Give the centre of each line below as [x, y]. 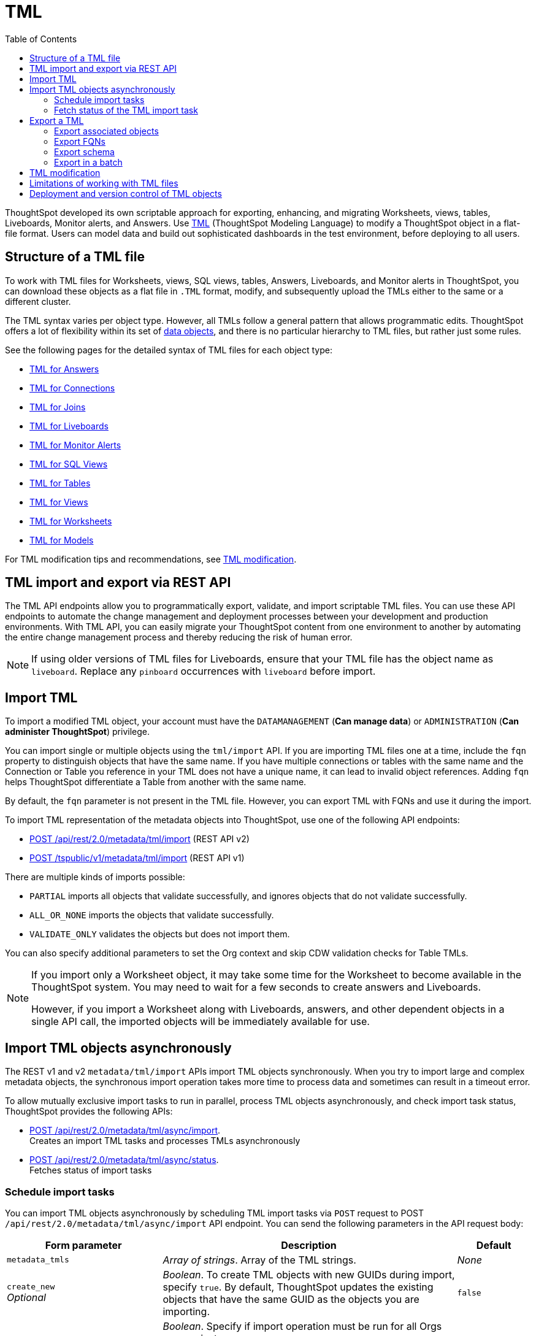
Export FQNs [80, 141]
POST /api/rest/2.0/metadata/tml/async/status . [124, 1160]
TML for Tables [60, 483]
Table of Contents [41, 39]
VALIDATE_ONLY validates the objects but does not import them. [160, 934]
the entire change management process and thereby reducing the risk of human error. [179, 637]
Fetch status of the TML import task [126, 110]
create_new [31, 1287]
